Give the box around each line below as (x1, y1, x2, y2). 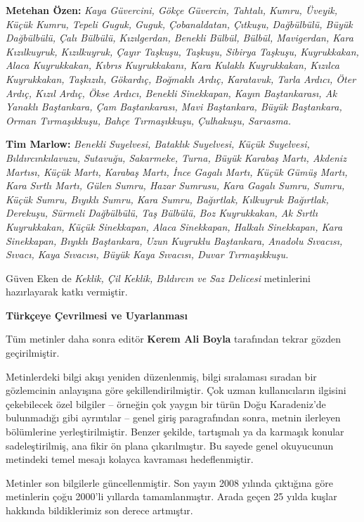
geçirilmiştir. (6, 345, 60, 360)
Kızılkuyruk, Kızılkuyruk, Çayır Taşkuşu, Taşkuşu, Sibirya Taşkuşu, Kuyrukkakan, (6, 44, 359, 58)
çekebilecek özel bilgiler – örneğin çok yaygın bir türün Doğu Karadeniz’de (6, 396, 326, 411)
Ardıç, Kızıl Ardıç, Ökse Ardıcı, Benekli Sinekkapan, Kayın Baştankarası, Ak (6, 85, 337, 100)
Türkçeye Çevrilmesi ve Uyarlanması (6, 307, 188, 322)
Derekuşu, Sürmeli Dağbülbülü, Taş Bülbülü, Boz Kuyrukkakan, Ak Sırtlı (6, 205, 318, 220)
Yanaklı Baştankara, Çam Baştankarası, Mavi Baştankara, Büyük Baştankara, (6, 99, 342, 114)
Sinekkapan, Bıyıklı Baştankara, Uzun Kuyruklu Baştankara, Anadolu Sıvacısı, (6, 233, 343, 248)
